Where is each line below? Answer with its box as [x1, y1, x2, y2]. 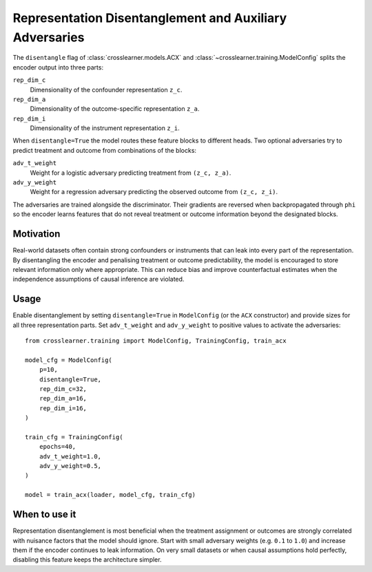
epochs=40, [39, 443, 76, 451]
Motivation [12, 228, 61, 240]
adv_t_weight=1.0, [39, 452, 102, 460]
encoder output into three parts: [12, 63, 103, 72]
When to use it [12, 509, 76, 520]
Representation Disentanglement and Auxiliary [12, 10, 287, 25]
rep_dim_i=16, [39, 404, 87, 412]
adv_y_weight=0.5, [39, 462, 102, 470]
